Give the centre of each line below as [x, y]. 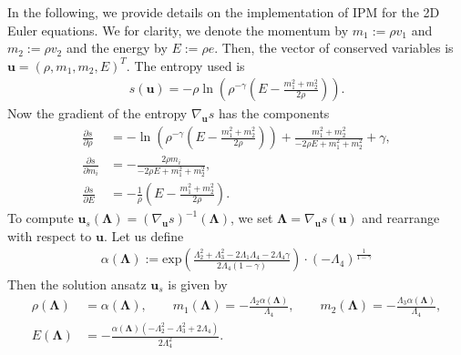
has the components [274, 113]
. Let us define [143, 235]
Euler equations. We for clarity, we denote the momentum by [178, 30]
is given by [198, 284]
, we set [252, 218]
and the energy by [117, 48]
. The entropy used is [185, 65]
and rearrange [401, 218]
